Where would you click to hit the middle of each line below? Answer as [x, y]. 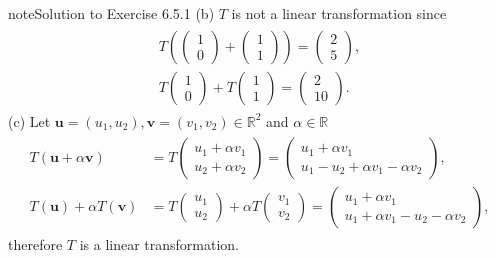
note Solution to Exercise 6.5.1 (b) [111, 13]
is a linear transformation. [159, 244]
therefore [35, 244]
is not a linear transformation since [339, 13]
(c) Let [29, 120]
